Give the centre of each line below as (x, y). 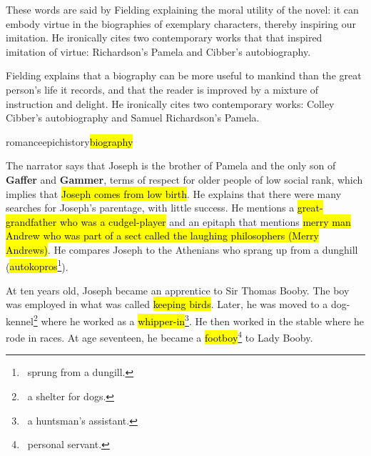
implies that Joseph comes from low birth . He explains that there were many (174, 193)
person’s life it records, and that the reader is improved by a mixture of (162, 89)
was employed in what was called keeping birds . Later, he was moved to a (167, 304)
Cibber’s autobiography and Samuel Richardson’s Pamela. (133, 118)
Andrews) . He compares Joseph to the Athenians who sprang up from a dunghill (182, 249)
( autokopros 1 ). (37, 265)
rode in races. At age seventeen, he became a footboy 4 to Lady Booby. (159, 336)
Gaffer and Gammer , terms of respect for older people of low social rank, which (184, 179)
